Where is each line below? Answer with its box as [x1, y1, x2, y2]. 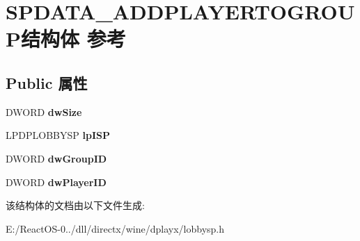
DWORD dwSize [6, 104, 82, 119]
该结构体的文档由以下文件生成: [6, 198, 145, 213]
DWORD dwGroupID [6, 151, 107, 165]
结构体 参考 [21, 24, 126, 53]
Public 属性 [6, 72, 88, 93]
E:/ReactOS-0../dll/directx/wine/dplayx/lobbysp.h [6, 221, 225, 235]
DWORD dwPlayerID [6, 174, 107, 189]
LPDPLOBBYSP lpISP [6, 128, 110, 142]
